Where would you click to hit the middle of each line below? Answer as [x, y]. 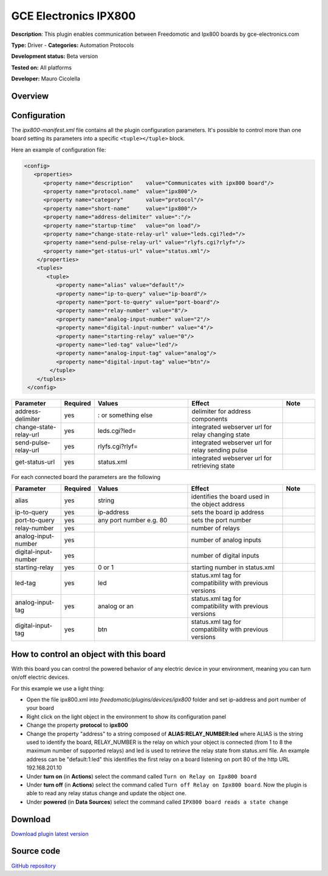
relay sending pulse [220, 450]
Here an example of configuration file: [59, 150]
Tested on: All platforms [42, 68]
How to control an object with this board [88, 654]
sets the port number [221, 520]
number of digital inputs [225, 556]
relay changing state [221, 434]
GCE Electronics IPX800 [73, 16]
